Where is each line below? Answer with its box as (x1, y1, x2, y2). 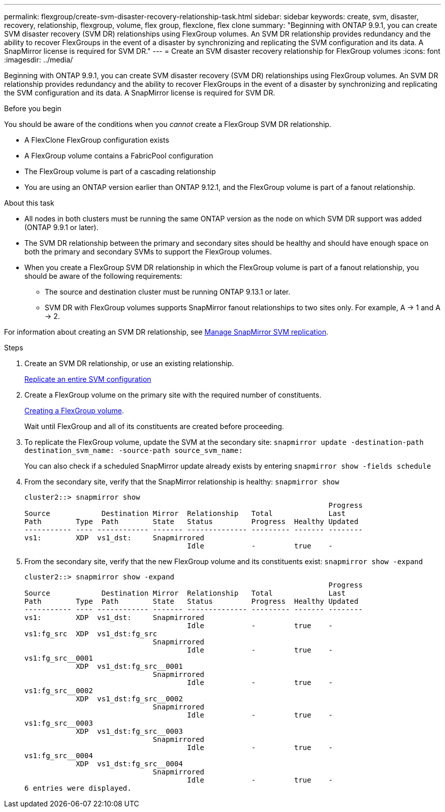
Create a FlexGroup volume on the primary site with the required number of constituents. (24, 391, 322, 399)
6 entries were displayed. (24, 784, 132, 792)
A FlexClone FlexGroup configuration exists (24, 136, 169, 144)
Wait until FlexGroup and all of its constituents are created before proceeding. (24, 422, 284, 431)
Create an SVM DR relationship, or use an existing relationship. (24, 359, 234, 368)
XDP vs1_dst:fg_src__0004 (76, 760, 183, 768)
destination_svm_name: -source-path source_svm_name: (24, 446, 243, 454)
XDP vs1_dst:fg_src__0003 (76, 727, 183, 735)
